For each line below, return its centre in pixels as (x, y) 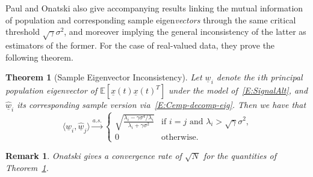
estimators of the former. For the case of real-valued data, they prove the (140, 45)
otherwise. (180, 138)
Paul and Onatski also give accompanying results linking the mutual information (154, 8)
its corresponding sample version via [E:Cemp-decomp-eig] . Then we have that (162, 105)
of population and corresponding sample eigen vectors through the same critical (151, 19)
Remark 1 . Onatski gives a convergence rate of (94, 156)
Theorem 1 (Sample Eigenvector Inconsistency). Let (104, 77)
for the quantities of (240, 156)
